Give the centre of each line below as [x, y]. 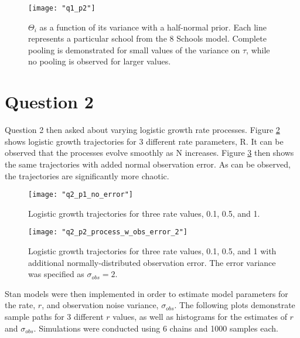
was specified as [56, 274]
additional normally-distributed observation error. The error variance [152, 262]
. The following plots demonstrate [235, 305]
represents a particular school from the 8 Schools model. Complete [147, 38]
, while [258, 49]
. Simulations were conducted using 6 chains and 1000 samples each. [156, 328]
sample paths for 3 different [54, 316]
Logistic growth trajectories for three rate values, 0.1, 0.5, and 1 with [152, 251]
